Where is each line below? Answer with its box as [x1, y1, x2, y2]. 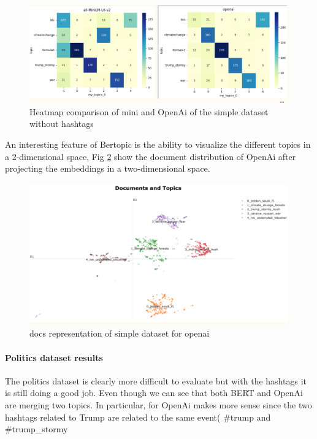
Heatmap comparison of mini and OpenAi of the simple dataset [29, 105, 269, 118]
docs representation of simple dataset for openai [29, 327, 210, 340]
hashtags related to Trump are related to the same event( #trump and [5, 410, 271, 423]
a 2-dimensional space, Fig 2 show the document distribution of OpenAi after [5, 150, 296, 162]
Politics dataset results [5, 351, 103, 364]
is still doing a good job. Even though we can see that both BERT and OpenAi [5, 386, 303, 399]
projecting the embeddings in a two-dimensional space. [5, 162, 210, 175]
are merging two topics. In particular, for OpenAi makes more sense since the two [5, 399, 312, 411]
